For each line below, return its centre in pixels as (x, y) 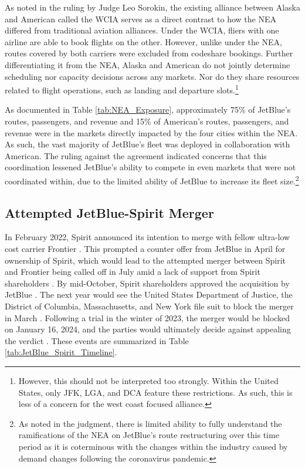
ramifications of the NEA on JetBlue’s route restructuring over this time (149, 435)
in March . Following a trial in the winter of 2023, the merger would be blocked (148, 317)
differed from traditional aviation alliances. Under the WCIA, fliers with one (142, 30)
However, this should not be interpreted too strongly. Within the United (148, 380)
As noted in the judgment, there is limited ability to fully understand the (150, 423)
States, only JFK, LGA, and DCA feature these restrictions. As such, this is (155, 392)
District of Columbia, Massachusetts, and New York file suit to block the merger (149, 306)
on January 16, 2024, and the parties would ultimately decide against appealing (148, 329)
